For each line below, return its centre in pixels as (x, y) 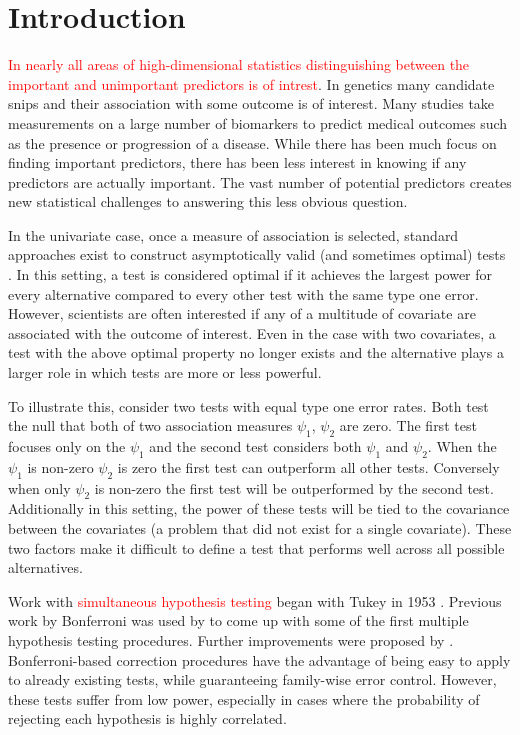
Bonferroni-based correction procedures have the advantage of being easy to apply (259, 659)
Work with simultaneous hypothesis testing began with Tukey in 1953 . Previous (255, 600)
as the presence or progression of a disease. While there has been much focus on (252, 142)
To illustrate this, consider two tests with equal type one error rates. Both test (248, 405)
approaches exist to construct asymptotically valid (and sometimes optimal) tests (257, 254)
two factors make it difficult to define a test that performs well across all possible (256, 547)
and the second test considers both (255, 446)
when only (39, 487)
